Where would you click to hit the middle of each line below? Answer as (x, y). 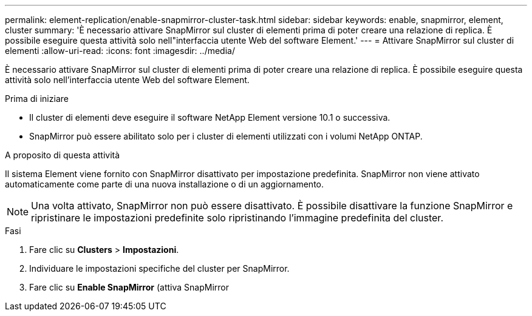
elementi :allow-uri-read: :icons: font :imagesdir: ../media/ (120, 51)
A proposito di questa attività (63, 155)
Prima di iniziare (37, 99)
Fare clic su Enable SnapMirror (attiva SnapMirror (129, 287)
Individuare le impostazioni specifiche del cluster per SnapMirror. (159, 268)
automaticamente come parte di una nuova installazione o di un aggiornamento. (165, 184)
